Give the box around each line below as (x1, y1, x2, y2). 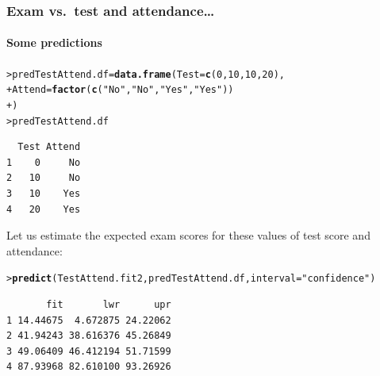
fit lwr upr (46, 299, 171, 311)
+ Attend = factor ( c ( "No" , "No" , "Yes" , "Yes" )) (6, 84, 234, 96)
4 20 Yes (6, 203, 81, 215)
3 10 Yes (6, 188, 81, 200)
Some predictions (6, 34, 102, 51)
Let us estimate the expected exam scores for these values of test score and (6, 227, 370, 244)
